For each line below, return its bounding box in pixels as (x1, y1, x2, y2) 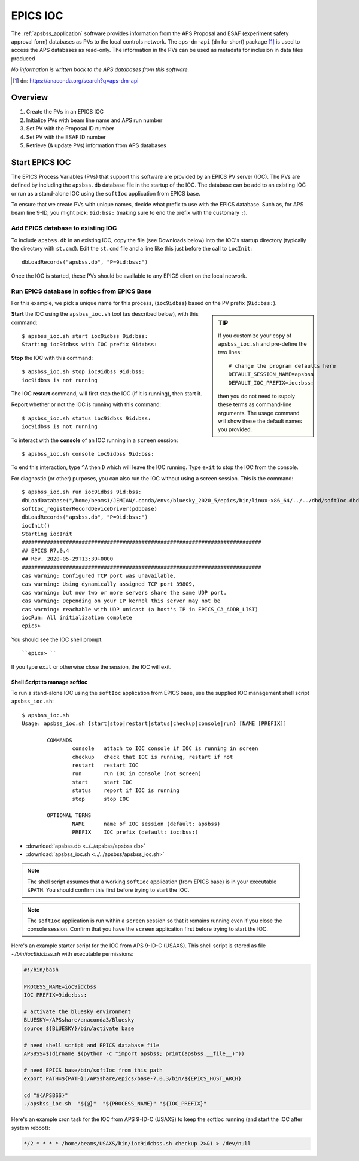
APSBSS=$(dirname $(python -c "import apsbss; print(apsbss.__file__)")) (23, 1050, 245, 1057)
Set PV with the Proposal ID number (26, 125, 115, 132)
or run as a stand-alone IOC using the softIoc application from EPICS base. (11, 190, 200, 197)
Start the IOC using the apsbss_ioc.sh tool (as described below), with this (11, 310, 199, 318)
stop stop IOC (72, 796, 129, 802)
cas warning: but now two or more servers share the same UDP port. (22, 589, 227, 596)
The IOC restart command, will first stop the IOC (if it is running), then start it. (11, 390, 202, 397)
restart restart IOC (72, 762, 139, 769)
